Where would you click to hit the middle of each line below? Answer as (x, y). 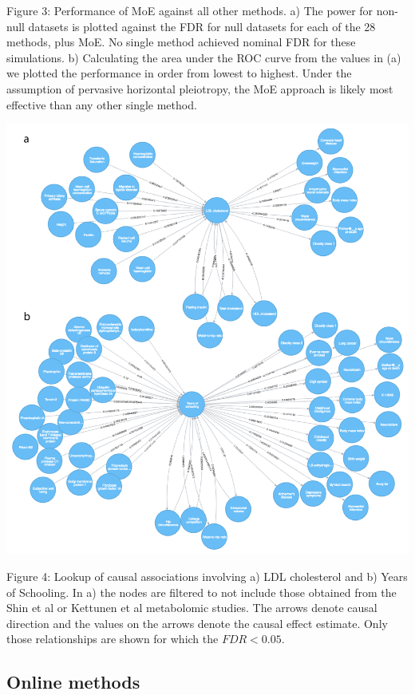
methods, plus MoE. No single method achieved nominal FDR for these (181, 42)
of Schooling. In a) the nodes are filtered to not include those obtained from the (202, 592)
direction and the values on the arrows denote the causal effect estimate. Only (197, 623)
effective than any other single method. (102, 104)
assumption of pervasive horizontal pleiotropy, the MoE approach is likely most (200, 88)
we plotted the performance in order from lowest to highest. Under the (179, 73)
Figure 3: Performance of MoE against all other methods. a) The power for (190, 10)
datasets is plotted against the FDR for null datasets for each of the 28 (202, 26)
